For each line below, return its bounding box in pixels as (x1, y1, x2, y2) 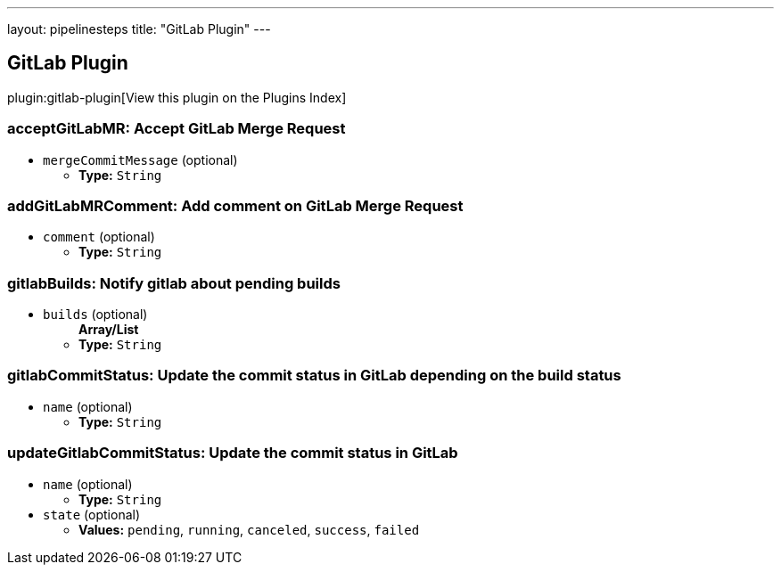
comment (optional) (43, 229, 155, 245)
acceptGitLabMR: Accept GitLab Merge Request (7, 119, 346, 138)
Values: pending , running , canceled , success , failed (78, 521, 420, 537)
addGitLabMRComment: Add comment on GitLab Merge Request (7, 196, 464, 215)
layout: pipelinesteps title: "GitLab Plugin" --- (7, 21, 271, 37)
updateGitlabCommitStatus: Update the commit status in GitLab (7, 444, 458, 462)
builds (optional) (43, 306, 148, 323)
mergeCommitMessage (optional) (43, 151, 238, 168)
